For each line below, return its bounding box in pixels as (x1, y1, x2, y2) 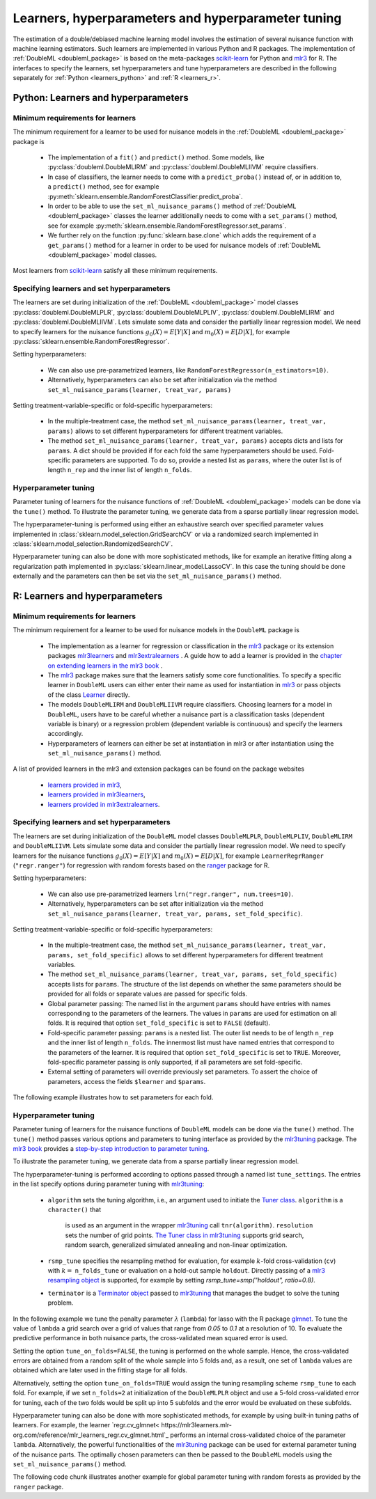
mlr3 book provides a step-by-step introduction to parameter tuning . (13, 1145, 210, 1153)
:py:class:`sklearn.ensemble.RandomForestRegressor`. (13, 338, 170, 346)
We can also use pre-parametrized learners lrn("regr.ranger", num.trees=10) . (47, 890, 294, 898)
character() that (47, 1205, 101, 1214)
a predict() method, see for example (47, 182, 159, 191)
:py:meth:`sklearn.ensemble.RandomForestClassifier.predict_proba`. (47, 192, 243, 201)
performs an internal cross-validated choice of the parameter (170, 1431, 346, 1439)
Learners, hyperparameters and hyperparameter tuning (13, 10, 342, 26)
